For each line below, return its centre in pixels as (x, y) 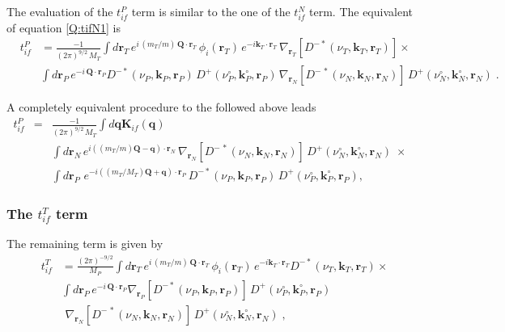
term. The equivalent (361, 11)
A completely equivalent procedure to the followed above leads (161, 107)
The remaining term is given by (85, 244)
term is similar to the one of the (211, 11)
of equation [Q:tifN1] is (64, 27)
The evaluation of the (60, 11)
